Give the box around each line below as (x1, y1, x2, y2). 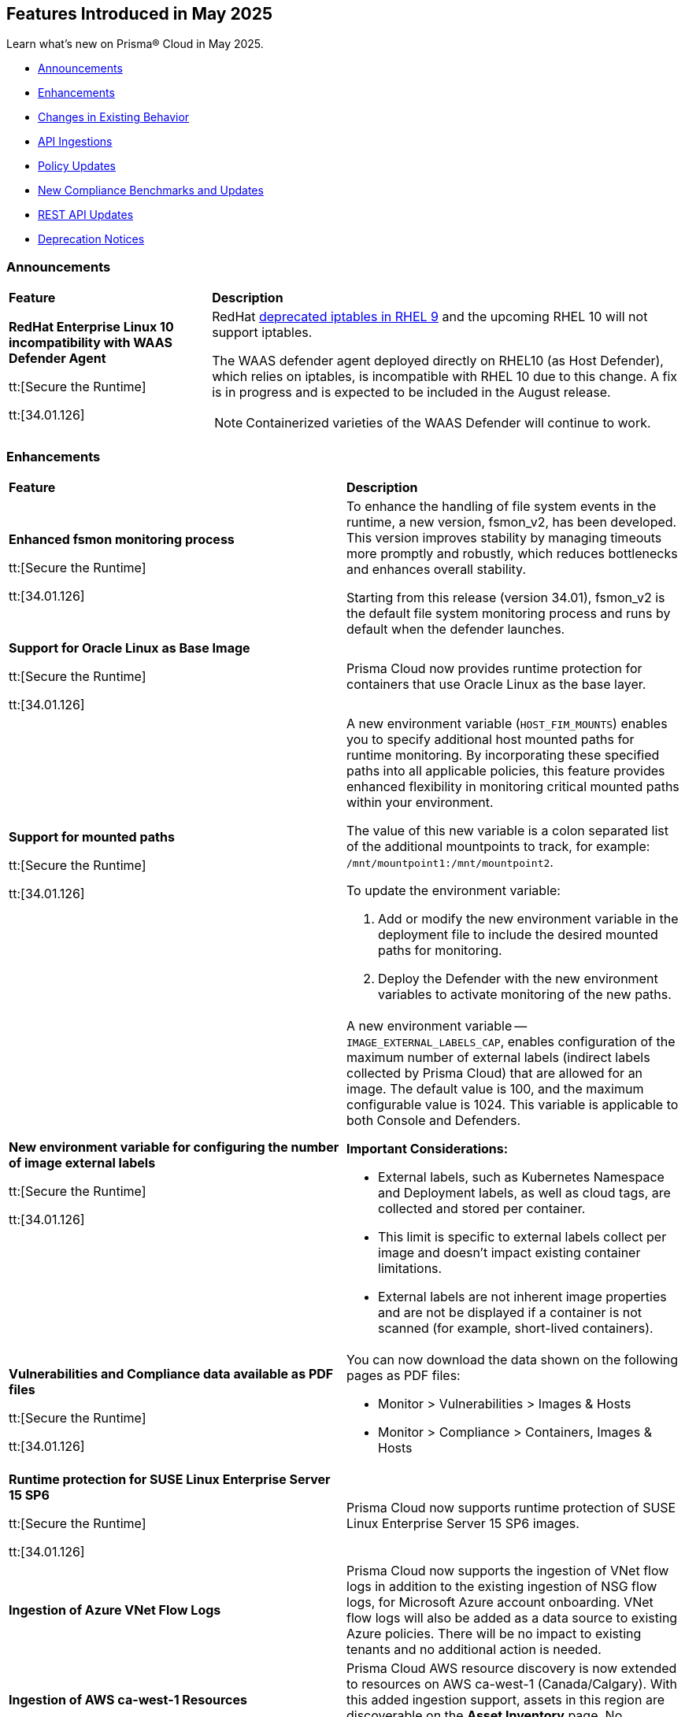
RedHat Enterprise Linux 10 (9, 319, 174, 335)
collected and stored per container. (378, 1200, 586, 1216)
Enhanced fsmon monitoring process (9, 531, 235, 547)
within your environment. (346, 794, 494, 810)
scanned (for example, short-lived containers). (378, 1319, 654, 1336)
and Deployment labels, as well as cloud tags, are (378, 1184, 671, 1201)
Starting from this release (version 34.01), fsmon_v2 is (346, 589, 665, 605)
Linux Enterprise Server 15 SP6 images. (346, 1515, 579, 1531)
